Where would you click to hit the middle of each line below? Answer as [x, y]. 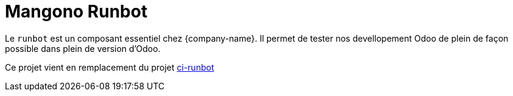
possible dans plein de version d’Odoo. [83, 48]
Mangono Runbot [76, 11]
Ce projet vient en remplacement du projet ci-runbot [110, 67]
